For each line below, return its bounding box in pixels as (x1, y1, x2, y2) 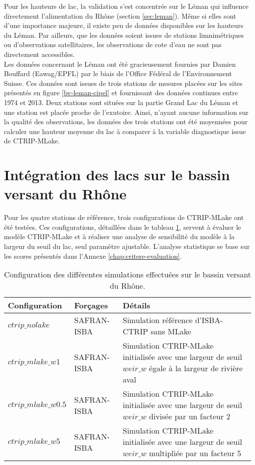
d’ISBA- (195, 314, 223, 326)
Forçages (74, 300, 108, 311)
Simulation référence (123, 314, 193, 326)
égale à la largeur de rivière (149, 362, 243, 374)
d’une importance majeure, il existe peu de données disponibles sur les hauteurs (4, 20, 244, 30)
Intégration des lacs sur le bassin (4, 164, 230, 185)
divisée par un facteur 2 (149, 410, 230, 422)
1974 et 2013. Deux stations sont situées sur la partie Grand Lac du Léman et (4, 97, 238, 107)
